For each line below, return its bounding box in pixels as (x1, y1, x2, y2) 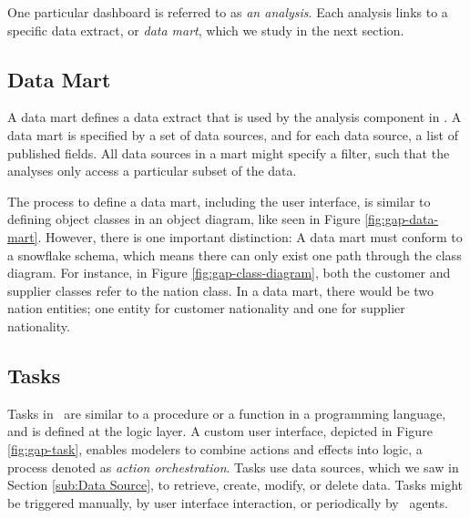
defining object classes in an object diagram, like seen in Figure (7, 209, 361, 229)
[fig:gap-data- (364, 209, 439, 229)
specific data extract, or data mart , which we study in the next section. (7, 20, 404, 39)
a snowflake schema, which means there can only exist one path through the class (7, 245, 462, 264)
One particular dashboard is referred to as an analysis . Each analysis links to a (7, 3, 448, 21)
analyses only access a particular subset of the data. (7, 161, 297, 180)
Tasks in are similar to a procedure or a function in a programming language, (7, 403, 446, 422)
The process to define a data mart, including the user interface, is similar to (7, 191, 431, 210)
